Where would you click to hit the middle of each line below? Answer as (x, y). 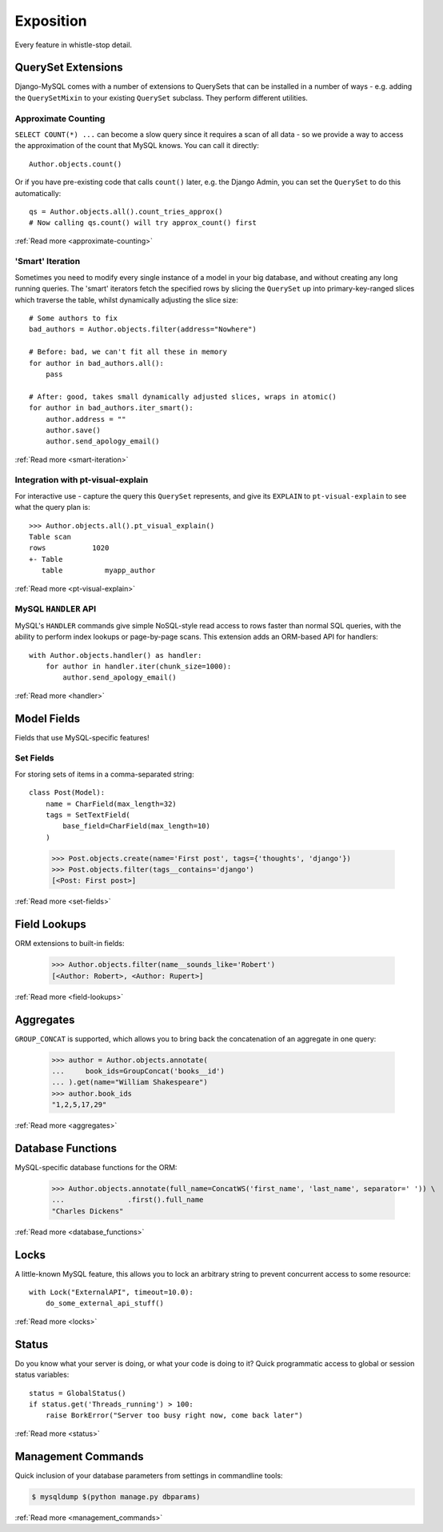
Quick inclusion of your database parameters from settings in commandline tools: (149, 1475)
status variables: (42, 1375)
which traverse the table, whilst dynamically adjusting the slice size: (127, 299)
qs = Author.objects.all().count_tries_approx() (126, 211)
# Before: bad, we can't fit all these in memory (128, 352)
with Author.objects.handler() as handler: (116, 655)
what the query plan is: (53, 507)
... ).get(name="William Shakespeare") (130, 1082)
